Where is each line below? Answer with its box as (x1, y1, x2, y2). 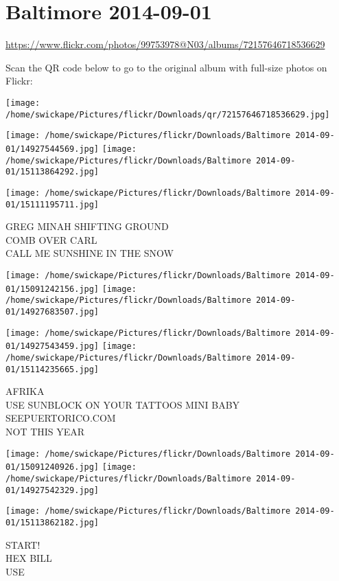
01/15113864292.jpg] (5, 167, 100, 177)
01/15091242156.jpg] (5, 284, 100, 294)
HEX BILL (5, 551, 52, 565)
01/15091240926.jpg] (5, 462, 100, 472)
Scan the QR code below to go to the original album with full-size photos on (5, 60, 327, 74)
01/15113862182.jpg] (5, 517, 100, 527)
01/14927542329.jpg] (5, 485, 100, 495)
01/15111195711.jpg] (5, 199, 100, 209)
